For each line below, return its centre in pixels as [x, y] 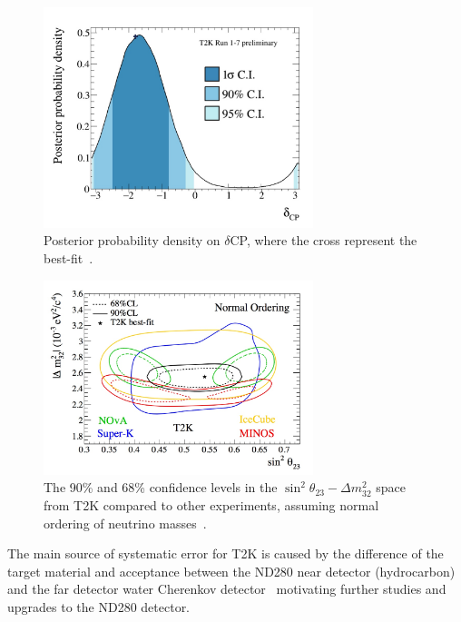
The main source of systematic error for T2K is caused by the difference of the [226, 553]
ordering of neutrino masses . [125, 523]
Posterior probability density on [132, 240]
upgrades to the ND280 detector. [99, 607]
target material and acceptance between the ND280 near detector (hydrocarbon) [231, 571]
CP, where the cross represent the [324, 240]
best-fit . [69, 258]
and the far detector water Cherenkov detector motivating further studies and [227, 589]
